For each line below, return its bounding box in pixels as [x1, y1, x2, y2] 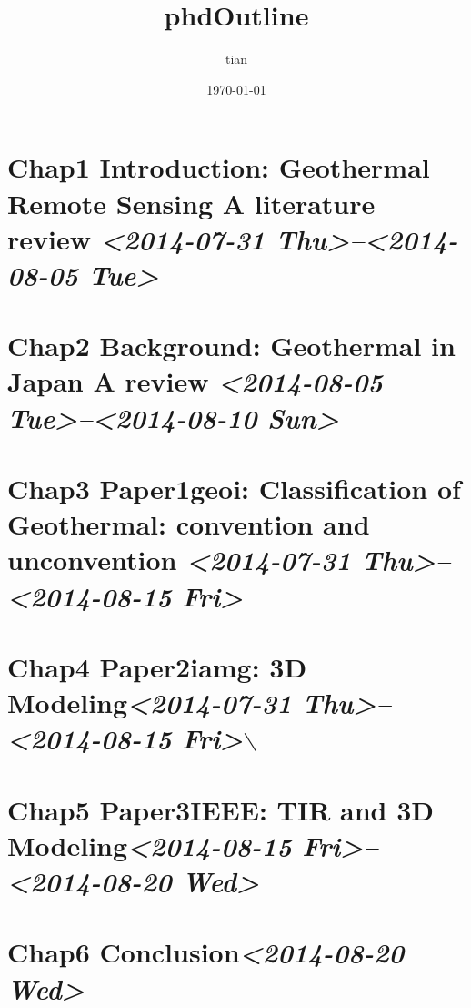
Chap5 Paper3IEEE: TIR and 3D [7, 790, 435, 828]
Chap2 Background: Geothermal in [7, 327, 456, 364]
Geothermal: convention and [7, 505, 370, 543]
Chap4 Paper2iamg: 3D [7, 647, 307, 685]
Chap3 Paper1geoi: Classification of [7, 470, 461, 506]
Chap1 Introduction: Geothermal [7, 148, 430, 186]
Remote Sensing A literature [7, 184, 376, 221]
